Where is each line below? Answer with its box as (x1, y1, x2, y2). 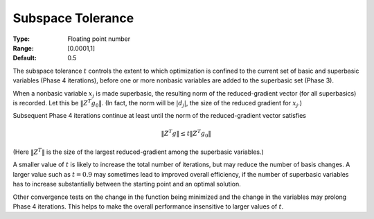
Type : (12, 35, 30, 43)
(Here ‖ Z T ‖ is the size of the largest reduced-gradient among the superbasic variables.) (12, 147, 265, 156)
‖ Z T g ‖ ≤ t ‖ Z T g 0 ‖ (161, 128, 211, 139)
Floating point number (67, 35, 131, 43)
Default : (12, 54, 37, 62)
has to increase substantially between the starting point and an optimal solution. (12, 180, 242, 189)
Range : (12, 44, 34, 52)
